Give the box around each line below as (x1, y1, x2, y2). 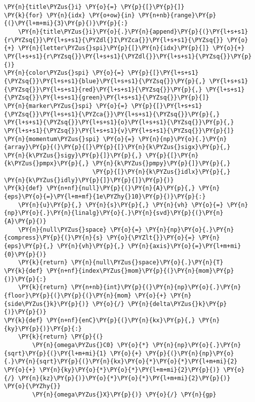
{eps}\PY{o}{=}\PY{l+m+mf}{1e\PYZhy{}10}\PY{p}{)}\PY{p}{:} (4, 193, 206, 201)
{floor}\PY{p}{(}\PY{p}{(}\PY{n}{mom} (4, 292, 131, 299)
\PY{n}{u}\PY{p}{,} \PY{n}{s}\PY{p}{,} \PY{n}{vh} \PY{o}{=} (18, 201, 223, 208)
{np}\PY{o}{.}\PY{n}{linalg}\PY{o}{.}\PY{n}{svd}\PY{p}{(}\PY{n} (4, 209, 223, 217)
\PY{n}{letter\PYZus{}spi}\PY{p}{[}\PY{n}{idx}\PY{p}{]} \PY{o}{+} (18, 45, 245, 52)
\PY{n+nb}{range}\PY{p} (138, 11, 216, 19)
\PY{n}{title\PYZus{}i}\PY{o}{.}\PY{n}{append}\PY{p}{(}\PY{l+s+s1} (18, 28, 248, 35)
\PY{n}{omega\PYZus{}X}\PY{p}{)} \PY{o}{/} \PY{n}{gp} (32, 391, 216, 398)
